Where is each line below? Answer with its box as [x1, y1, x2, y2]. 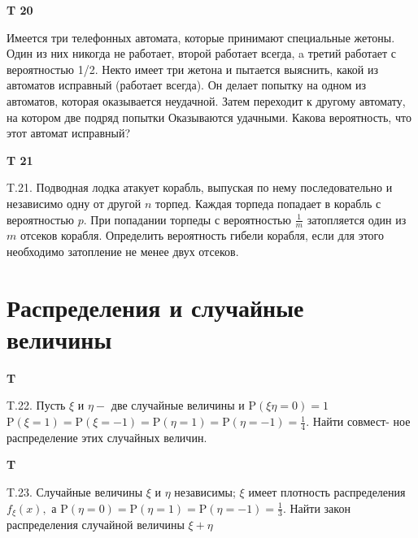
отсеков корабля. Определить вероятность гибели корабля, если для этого [20, 227, 384, 244]
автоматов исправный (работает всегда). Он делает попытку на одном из [7, 76, 367, 93]
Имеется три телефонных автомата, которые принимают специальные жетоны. [7, 28, 395, 46]
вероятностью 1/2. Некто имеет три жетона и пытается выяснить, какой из [7, 60, 378, 77]
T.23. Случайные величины [7, 484, 143, 501]
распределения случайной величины [7, 516, 185, 533]
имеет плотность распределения [248, 484, 406, 501]
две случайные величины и [111, 397, 245, 414]
